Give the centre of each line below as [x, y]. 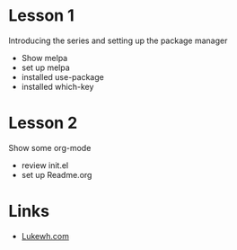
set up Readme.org [57, 174]
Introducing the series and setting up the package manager [118, 40]
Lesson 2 [43, 123]
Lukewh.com [45, 236]
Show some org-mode [50, 147]
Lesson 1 [42, 16]
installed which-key [57, 86]
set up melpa [46, 67]
